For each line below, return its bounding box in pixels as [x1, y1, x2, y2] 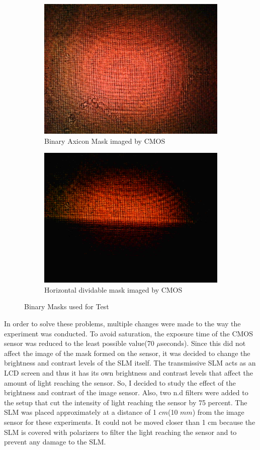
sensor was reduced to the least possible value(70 [4, 338, 154, 348]
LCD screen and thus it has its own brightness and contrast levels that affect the [4, 367, 253, 378]
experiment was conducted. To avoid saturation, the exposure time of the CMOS [4, 328, 253, 338]
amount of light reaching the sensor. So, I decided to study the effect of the [4, 377, 236, 388]
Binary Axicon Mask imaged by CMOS [44, 135, 165, 146]
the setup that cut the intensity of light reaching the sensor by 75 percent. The [4, 397, 247, 407]
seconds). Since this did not [160, 338, 246, 348]
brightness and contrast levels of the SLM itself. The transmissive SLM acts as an [4, 357, 256, 368]
